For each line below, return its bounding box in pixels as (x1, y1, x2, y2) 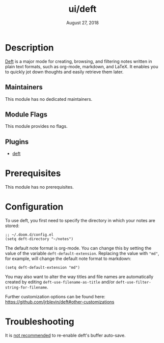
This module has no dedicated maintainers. (5, 96, 92, 102)
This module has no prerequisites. (5, 184, 74, 190)
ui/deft (68, 3, 97, 15)
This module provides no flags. (5, 123, 68, 129)
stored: (5, 223, 20, 229)
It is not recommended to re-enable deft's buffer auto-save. (5, 332, 126, 338)
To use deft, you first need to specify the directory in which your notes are (5, 218, 156, 223)
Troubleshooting (5, 316, 75, 327)
